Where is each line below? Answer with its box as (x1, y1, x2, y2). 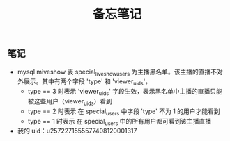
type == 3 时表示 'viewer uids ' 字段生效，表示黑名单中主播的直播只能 (27, 88, 223, 97)
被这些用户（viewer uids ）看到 (27, 97, 113, 107)
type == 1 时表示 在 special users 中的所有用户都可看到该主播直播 (27, 117, 212, 127)
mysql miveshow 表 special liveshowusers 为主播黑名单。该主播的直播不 (17, 67, 217, 77)
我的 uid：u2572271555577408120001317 (17, 126, 137, 135)
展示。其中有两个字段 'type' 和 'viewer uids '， (23, 77, 152, 88)
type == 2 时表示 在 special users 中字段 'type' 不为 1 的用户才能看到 (27, 107, 220, 117)
